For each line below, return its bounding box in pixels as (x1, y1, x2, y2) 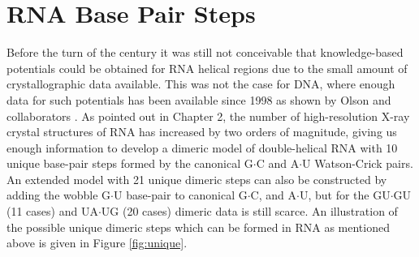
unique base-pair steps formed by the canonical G (6, 155, 253, 172)
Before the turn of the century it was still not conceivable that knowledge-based (6, 44, 404, 61)
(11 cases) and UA (6, 203, 98, 220)
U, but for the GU (299, 186, 391, 203)
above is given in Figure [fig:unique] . (6, 234, 188, 251)
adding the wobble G (6, 186, 111, 203)
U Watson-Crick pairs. (302, 155, 413, 172)
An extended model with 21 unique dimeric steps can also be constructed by (6, 170, 387, 187)
